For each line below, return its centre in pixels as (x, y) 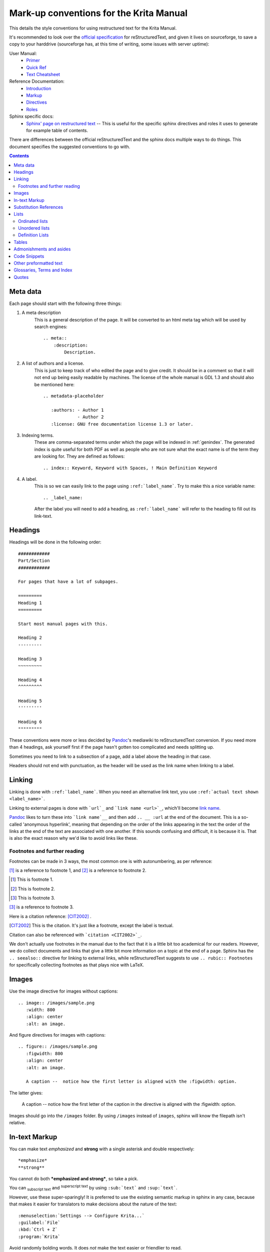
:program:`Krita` (39, 1236)
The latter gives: (26, 1093)
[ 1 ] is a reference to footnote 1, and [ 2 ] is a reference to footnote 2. (78, 870)
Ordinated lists (33, 221)
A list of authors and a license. (53, 364)
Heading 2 (30, 638)
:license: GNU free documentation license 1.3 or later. (122, 424)
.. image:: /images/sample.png (56, 1003)
